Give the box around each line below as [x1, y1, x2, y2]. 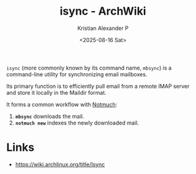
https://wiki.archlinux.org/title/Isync [15, 161, 105, 168]
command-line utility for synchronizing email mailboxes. [6, 70, 148, 78]
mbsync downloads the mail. [15, 112, 85, 120]
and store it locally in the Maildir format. [6, 89, 107, 96]
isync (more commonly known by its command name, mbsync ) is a [6, 64, 172, 71]
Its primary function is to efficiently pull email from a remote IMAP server [6, 82, 190, 90]
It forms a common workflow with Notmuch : [6, 101, 118, 108]
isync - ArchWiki [59, 4, 146, 18]
